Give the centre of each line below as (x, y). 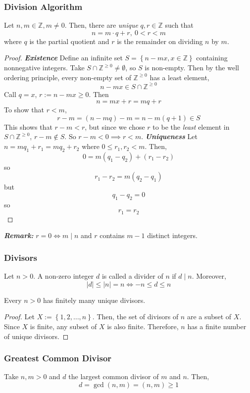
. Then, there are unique (101, 25)
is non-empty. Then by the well (192, 67)
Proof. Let (19, 317)
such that (179, 25)
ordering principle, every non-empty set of (68, 77)
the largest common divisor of (114, 376)
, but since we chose (115, 126)
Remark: (19, 235)
